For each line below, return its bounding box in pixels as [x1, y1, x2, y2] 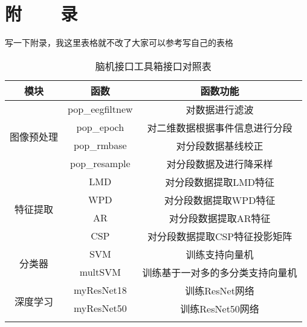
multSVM [79, 265, 121, 279]
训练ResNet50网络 [180, 301, 259, 316]
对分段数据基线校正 [176, 138, 263, 153]
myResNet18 [73, 283, 127, 297]
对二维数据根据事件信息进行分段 [147, 120, 292, 135]
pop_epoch [76, 120, 124, 135]
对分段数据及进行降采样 [166, 156, 273, 171]
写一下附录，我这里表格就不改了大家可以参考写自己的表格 [5, 36, 233, 49]
